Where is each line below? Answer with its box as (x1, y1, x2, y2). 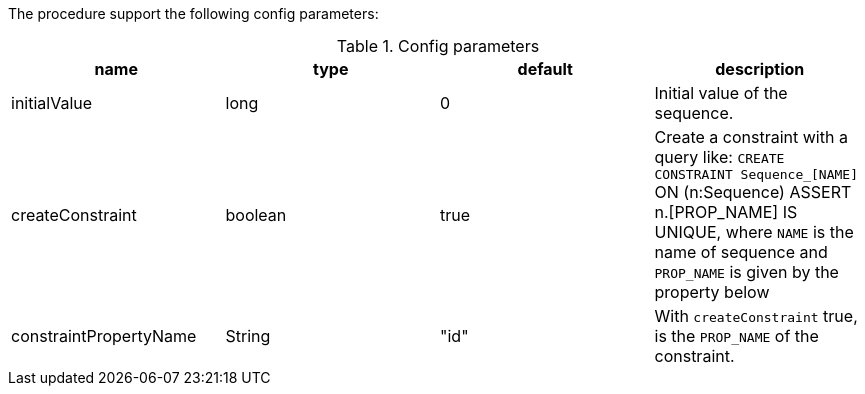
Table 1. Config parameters (336, 36, 540, 56)
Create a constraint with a (654, 127, 848, 147)
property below (654, 282, 770, 302)
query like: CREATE (654, 147, 785, 167)
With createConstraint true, (654, 306, 858, 326)
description (715, 59, 805, 79)
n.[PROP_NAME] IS (654, 202, 798, 222)
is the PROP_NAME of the (654, 326, 819, 346)
